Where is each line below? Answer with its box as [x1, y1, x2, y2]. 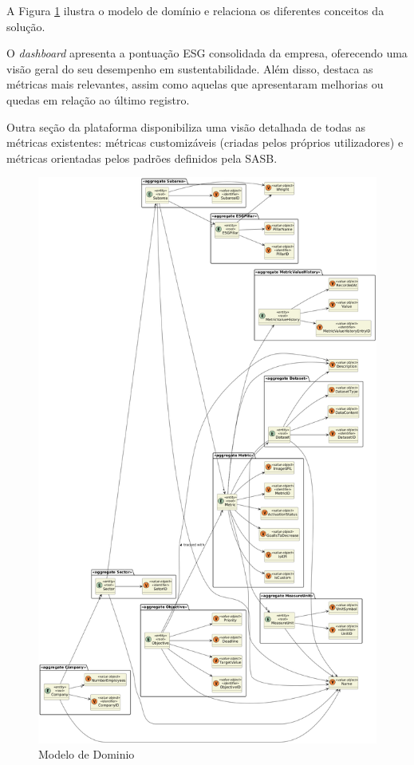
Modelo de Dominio [38, 746, 135, 763]
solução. [6, 18, 45, 34]
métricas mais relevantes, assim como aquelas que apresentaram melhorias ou [6, 76, 384, 93]
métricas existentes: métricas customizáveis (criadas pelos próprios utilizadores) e [6, 134, 404, 151]
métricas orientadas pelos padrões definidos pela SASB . [6, 149, 278, 166]
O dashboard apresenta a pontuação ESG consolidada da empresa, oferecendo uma [6, 45, 408, 61]
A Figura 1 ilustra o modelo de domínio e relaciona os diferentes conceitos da [6, 2, 384, 18]
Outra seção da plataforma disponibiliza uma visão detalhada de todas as [6, 118, 366, 135]
